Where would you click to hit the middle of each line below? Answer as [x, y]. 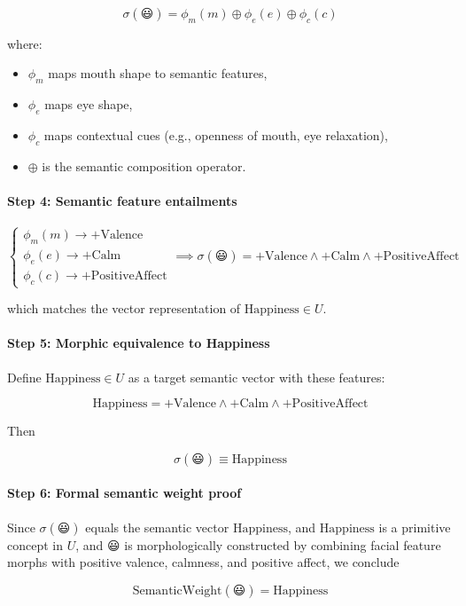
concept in [35, 544]
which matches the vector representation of [124, 308]
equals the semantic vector [157, 527]
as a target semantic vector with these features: [256, 377]
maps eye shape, [89, 104]
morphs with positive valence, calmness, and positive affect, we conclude [203, 562]
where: [25, 43]
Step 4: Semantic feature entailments [122, 200]
